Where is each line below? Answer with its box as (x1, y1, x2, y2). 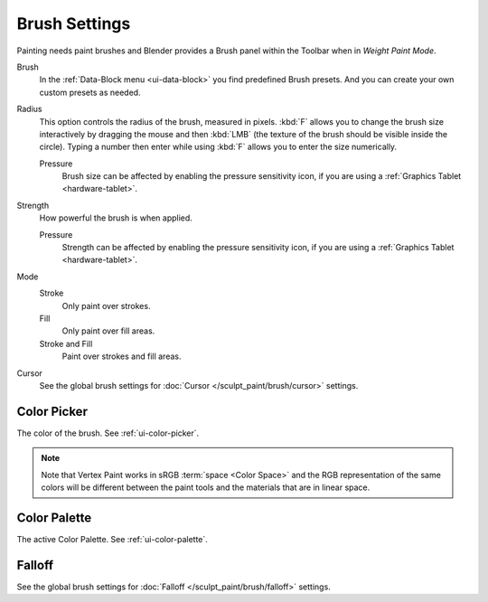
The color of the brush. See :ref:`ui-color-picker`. (16, 428, 199, 438)
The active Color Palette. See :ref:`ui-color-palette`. (16, 533, 208, 544)
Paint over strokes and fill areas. (61, 351, 182, 362)
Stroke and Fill (39, 338, 93, 349)
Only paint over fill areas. (61, 325, 155, 336)
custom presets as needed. (39, 87, 141, 98)
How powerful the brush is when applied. (39, 212, 193, 223)
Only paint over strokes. (61, 300, 151, 311)
